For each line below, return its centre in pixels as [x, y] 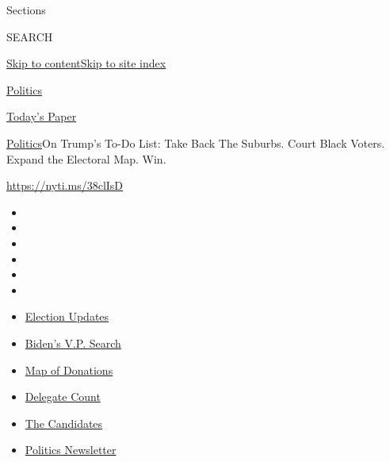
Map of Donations [69, 370]
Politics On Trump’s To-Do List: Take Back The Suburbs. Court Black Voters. [196, 142]
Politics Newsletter [71, 450]
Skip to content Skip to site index [86, 63]
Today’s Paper [42, 116]
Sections [26, 10]
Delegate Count [63, 397]
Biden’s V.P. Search [73, 343]
